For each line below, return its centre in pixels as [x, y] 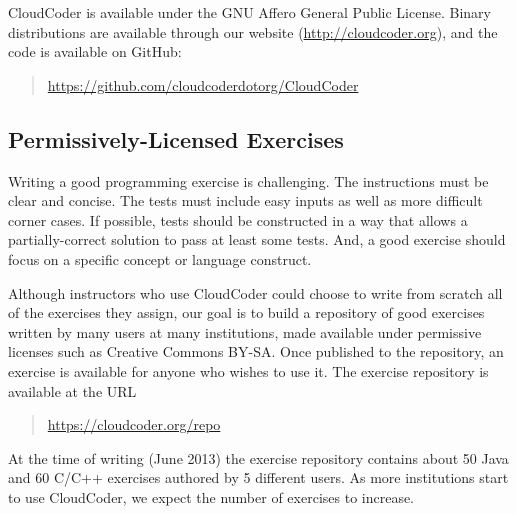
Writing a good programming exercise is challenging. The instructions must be [248, 180]
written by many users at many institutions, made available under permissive [245, 331]
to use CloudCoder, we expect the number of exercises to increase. [211, 496]
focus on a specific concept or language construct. [160, 258]
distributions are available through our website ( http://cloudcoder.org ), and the [253, 31]
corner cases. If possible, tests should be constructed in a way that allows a [238, 219]
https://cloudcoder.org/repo [134, 424]
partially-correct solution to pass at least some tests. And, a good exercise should [257, 239]
